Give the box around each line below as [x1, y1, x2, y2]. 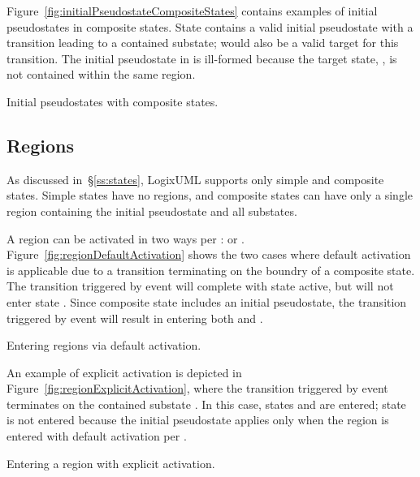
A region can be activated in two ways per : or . [6, 230, 245, 247]
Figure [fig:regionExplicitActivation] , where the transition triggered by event [6, 380, 388, 397]
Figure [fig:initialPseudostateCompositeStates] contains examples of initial [6, 2, 378, 19]
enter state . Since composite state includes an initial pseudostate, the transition [6, 293, 407, 310]
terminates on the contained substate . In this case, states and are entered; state [6, 395, 406, 412]
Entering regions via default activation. [6, 337, 201, 354]
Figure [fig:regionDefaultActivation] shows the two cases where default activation [6, 246, 411, 263]
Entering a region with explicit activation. [6, 454, 215, 471]
